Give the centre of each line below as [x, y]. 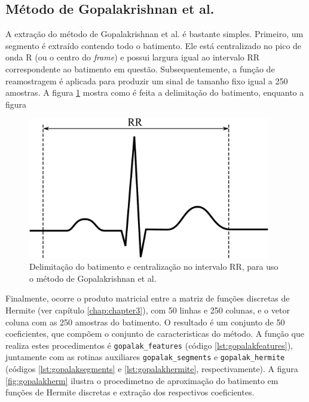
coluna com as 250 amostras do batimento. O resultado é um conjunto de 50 [145, 322]
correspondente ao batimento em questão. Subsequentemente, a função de [140, 68]
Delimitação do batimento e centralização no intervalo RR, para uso [154, 267]
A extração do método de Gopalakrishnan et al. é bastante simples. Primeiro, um [154, 34]
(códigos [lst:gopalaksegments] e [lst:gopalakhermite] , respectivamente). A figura [152, 369]
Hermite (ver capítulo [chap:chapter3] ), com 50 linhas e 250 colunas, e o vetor [148, 310]
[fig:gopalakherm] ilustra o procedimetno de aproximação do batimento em [142, 380]
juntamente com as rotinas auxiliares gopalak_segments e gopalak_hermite [145, 357]
